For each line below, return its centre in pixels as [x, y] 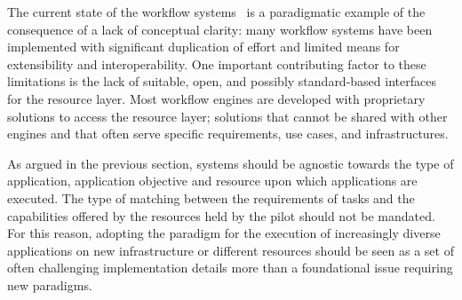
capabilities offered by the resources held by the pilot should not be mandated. [221, 215]
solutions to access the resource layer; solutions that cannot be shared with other [227, 116]
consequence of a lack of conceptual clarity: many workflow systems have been [220, 29]
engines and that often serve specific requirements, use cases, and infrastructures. [228, 134]
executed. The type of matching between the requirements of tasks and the [211, 197]
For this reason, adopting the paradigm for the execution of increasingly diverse [224, 233]
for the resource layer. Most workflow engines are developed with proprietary [216, 98]
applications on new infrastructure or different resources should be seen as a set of [231, 250]
